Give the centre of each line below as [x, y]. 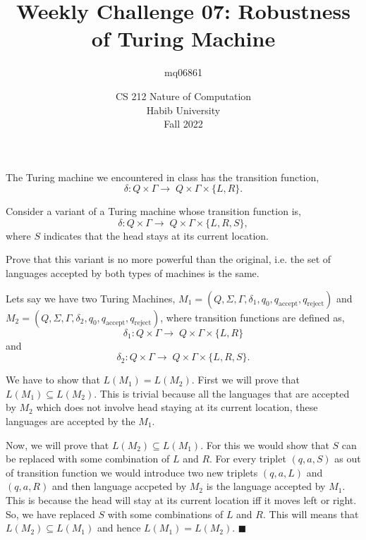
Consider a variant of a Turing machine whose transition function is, [153, 211]
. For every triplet [248, 459]
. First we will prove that [245, 380]
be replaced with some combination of [88, 459]
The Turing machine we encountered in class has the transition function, [163, 177]
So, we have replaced [50, 514]
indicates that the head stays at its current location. [156, 235]
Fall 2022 [183, 124]
